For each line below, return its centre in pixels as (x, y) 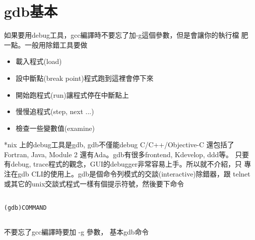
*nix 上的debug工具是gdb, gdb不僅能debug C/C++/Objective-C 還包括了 (119, 145)
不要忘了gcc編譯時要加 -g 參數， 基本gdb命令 (76, 232)
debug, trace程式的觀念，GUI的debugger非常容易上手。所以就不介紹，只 (126, 164)
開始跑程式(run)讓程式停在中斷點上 (72, 94)
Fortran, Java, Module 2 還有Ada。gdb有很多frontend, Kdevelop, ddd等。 (119, 154)
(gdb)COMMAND (25, 208)
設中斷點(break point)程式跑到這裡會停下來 (85, 78)
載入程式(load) (39, 61)
